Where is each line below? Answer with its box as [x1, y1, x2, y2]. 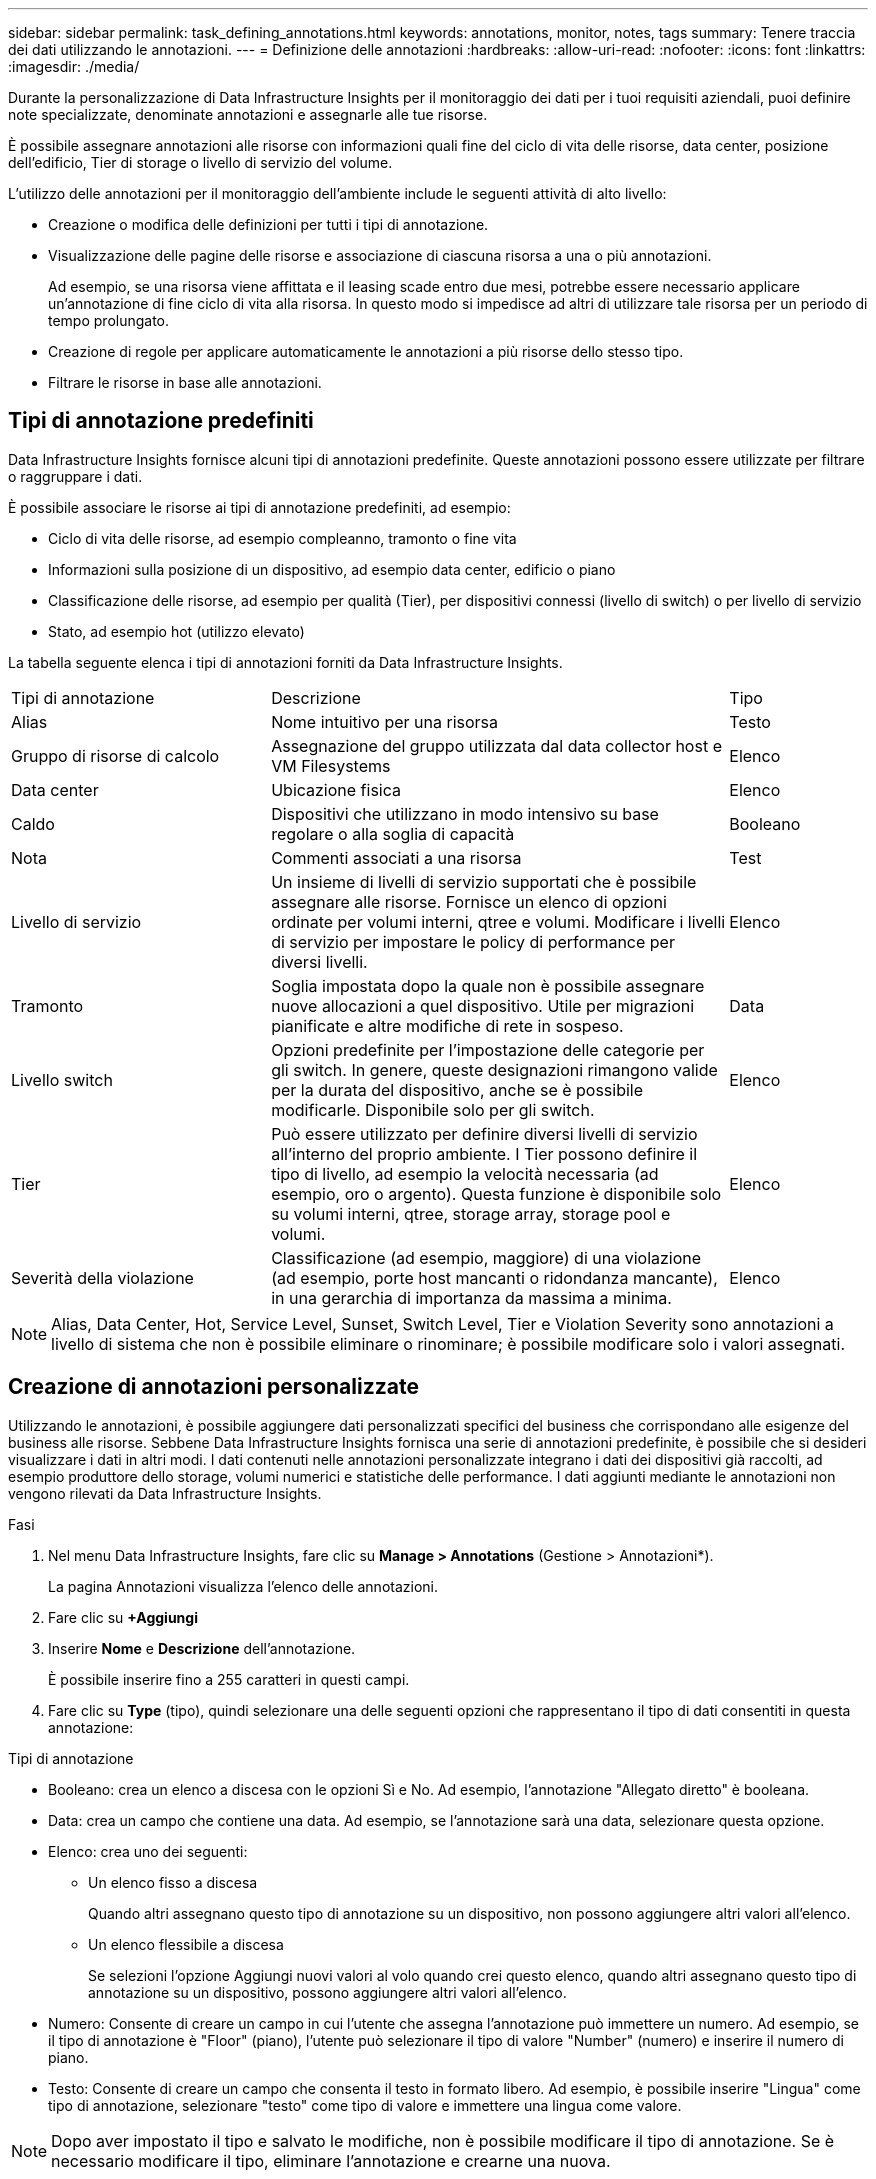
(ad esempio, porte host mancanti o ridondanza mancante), [271, 1267, 718, 1288]
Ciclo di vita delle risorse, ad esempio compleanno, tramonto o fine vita [48, 529, 517, 547]
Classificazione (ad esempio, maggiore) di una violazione [271, 1247, 702, 1268]
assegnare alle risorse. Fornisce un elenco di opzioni [271, 891, 667, 912]
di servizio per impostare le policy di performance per [271, 931, 675, 952]
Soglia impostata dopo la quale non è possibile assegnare [271, 975, 705, 996]
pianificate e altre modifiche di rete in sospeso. [271, 1015, 624, 1036]
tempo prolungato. [48, 312, 170, 329]
